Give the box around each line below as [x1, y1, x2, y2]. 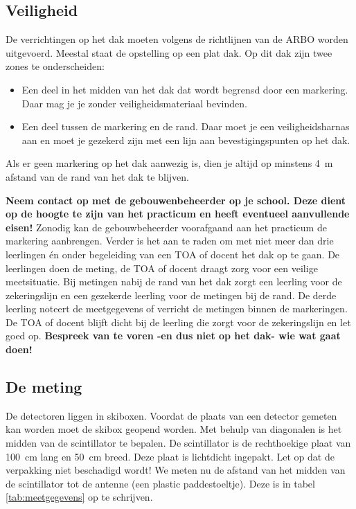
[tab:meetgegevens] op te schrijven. [6, 490, 153, 504]
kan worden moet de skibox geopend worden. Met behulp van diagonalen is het [6, 422, 342, 436]
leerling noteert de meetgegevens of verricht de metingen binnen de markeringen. [6, 301, 348, 316]
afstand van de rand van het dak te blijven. [6, 169, 189, 184]
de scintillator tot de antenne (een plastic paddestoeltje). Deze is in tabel [6, 476, 315, 490]
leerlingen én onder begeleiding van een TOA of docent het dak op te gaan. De [6, 247, 340, 261]
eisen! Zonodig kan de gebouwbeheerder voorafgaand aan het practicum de [6, 220, 327, 234]
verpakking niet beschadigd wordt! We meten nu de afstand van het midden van [6, 463, 346, 477]
